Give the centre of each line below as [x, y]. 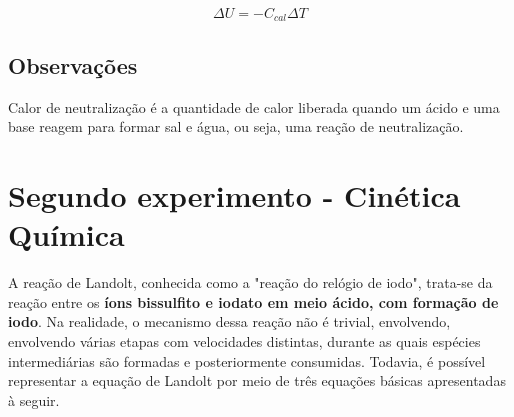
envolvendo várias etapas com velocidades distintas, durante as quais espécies [244, 340]
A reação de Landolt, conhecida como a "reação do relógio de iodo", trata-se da [250, 282]
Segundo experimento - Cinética [234, 195]
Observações [73, 64]
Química [66, 234]
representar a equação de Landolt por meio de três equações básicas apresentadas [257, 380]
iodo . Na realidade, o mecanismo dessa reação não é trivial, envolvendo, [229, 321]
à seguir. [34, 399]
